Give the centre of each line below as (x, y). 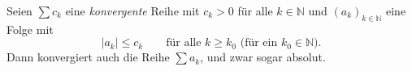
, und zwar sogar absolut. (263, 57)
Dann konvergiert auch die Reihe (88, 57)
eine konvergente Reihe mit (132, 10)
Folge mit (30, 29)
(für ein (259, 43)
